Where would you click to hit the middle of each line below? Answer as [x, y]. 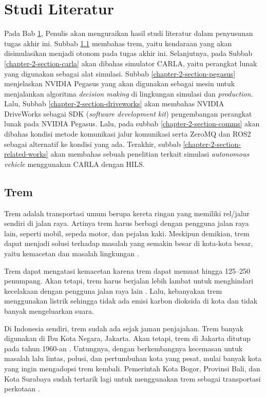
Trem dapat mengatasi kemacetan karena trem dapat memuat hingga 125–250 [127, 270]
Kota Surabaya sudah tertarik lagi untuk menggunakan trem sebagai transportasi [132, 378]
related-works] [26, 154]
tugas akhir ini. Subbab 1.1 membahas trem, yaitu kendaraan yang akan [118, 43]
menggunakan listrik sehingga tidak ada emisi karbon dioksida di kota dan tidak [131, 301]
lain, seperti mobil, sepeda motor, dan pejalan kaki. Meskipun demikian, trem [127, 233]
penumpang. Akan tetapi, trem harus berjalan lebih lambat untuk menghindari [129, 281]
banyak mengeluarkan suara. [49, 310]
